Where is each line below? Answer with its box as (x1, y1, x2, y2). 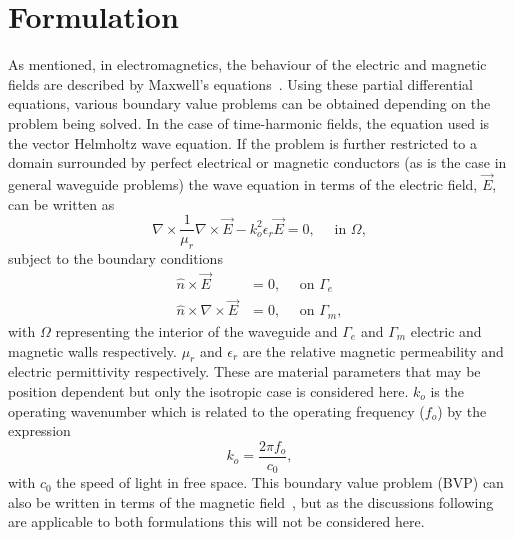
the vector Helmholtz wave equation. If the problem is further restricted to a (8, 132, 477, 153)
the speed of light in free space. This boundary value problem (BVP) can (56, 472, 504, 493)
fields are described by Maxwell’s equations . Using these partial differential (8, 73, 473, 94)
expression (8, 420, 71, 441)
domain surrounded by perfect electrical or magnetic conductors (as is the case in (8, 152, 507, 173)
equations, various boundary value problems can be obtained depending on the (8, 93, 491, 114)
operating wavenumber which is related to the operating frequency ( (8, 400, 425, 421)
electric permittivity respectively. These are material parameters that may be (8, 361, 481, 382)
